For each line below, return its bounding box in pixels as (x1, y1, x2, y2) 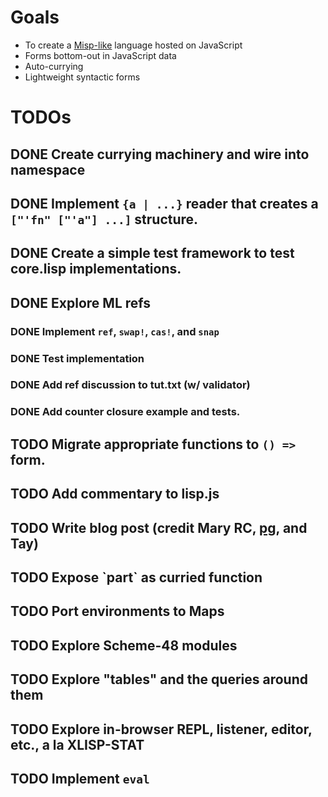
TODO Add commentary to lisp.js (10, 486, 220, 503)
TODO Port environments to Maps (10, 603, 225, 620)
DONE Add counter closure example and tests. (10, 405, 241, 419)
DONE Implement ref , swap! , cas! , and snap (10, 324, 220, 338)
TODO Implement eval (10, 770, 150, 787)
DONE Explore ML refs (10, 294, 152, 311)
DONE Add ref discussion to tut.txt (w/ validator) (10, 378, 251, 392)
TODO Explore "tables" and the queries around (10, 671, 308, 688)
